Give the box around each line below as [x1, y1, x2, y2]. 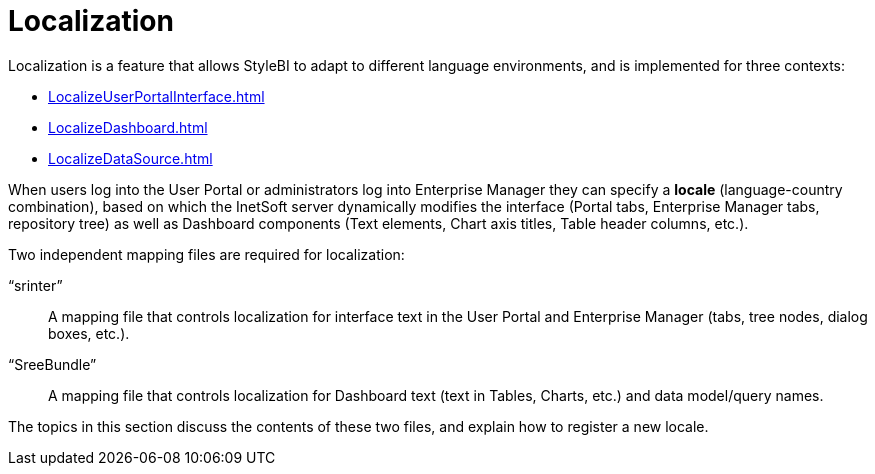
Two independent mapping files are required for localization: [8, 245, 405, 263]
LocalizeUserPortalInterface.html [48, 87, 265, 105]
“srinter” [8, 276, 63, 294]
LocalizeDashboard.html [48, 118, 208, 136]
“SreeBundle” [8, 355, 97, 373]
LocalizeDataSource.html [48, 149, 213, 167]
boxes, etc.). [48, 324, 130, 342]
